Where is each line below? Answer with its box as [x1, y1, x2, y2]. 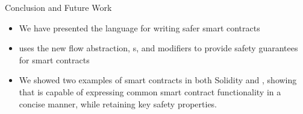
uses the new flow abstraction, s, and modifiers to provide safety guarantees [19, 42, 298, 54]
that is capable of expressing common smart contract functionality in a [19, 85, 281, 98]
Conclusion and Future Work [5, 1, 112, 13]
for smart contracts [19, 53, 90, 66]
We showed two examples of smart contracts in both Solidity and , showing [19, 74, 297, 86]
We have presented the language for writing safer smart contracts [19, 21, 260, 34]
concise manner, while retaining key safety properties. [19, 97, 217, 110]
